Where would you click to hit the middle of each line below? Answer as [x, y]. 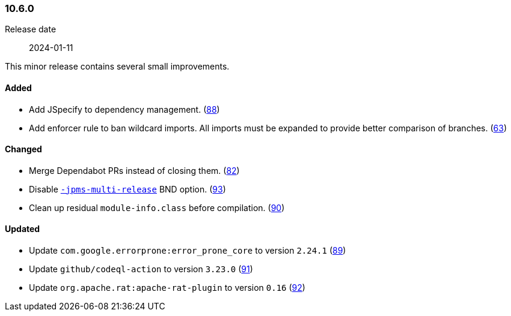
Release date [31, 29]
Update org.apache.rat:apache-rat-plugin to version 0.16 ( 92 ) [167, 288]
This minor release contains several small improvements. [117, 67]
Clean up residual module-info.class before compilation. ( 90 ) [157, 207]
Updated [23, 229]
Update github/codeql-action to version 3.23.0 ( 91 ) [141, 269]
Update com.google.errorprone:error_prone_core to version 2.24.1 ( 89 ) [188, 251]
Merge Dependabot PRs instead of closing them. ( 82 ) [134, 170]
